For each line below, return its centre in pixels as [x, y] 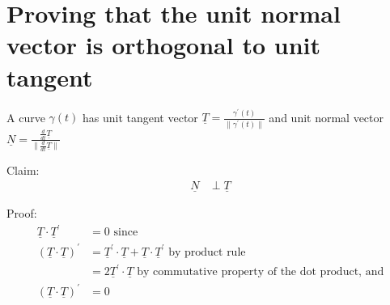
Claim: [23, 170]
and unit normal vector [326, 117]
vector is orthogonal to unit [163, 45]
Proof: [22, 213]
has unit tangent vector [140, 117]
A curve [26, 117]
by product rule [207, 252]
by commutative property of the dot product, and [261, 272]
